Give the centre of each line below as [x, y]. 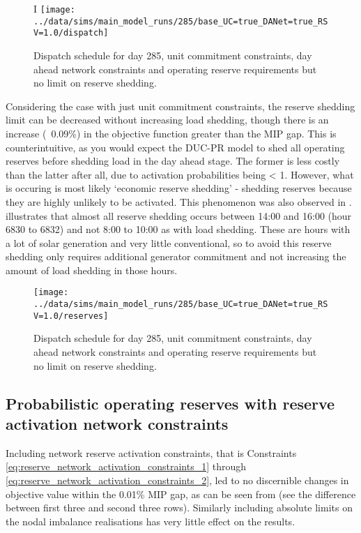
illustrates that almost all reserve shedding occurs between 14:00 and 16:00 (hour [179, 215]
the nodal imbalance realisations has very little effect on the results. [151, 521]
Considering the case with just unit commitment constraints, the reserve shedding [180, 106]
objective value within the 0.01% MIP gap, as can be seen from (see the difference [181, 494]
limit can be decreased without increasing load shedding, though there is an [167, 120]
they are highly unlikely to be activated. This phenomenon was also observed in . [179, 201]
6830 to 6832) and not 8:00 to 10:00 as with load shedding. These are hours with [178, 229]
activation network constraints [117, 423]
